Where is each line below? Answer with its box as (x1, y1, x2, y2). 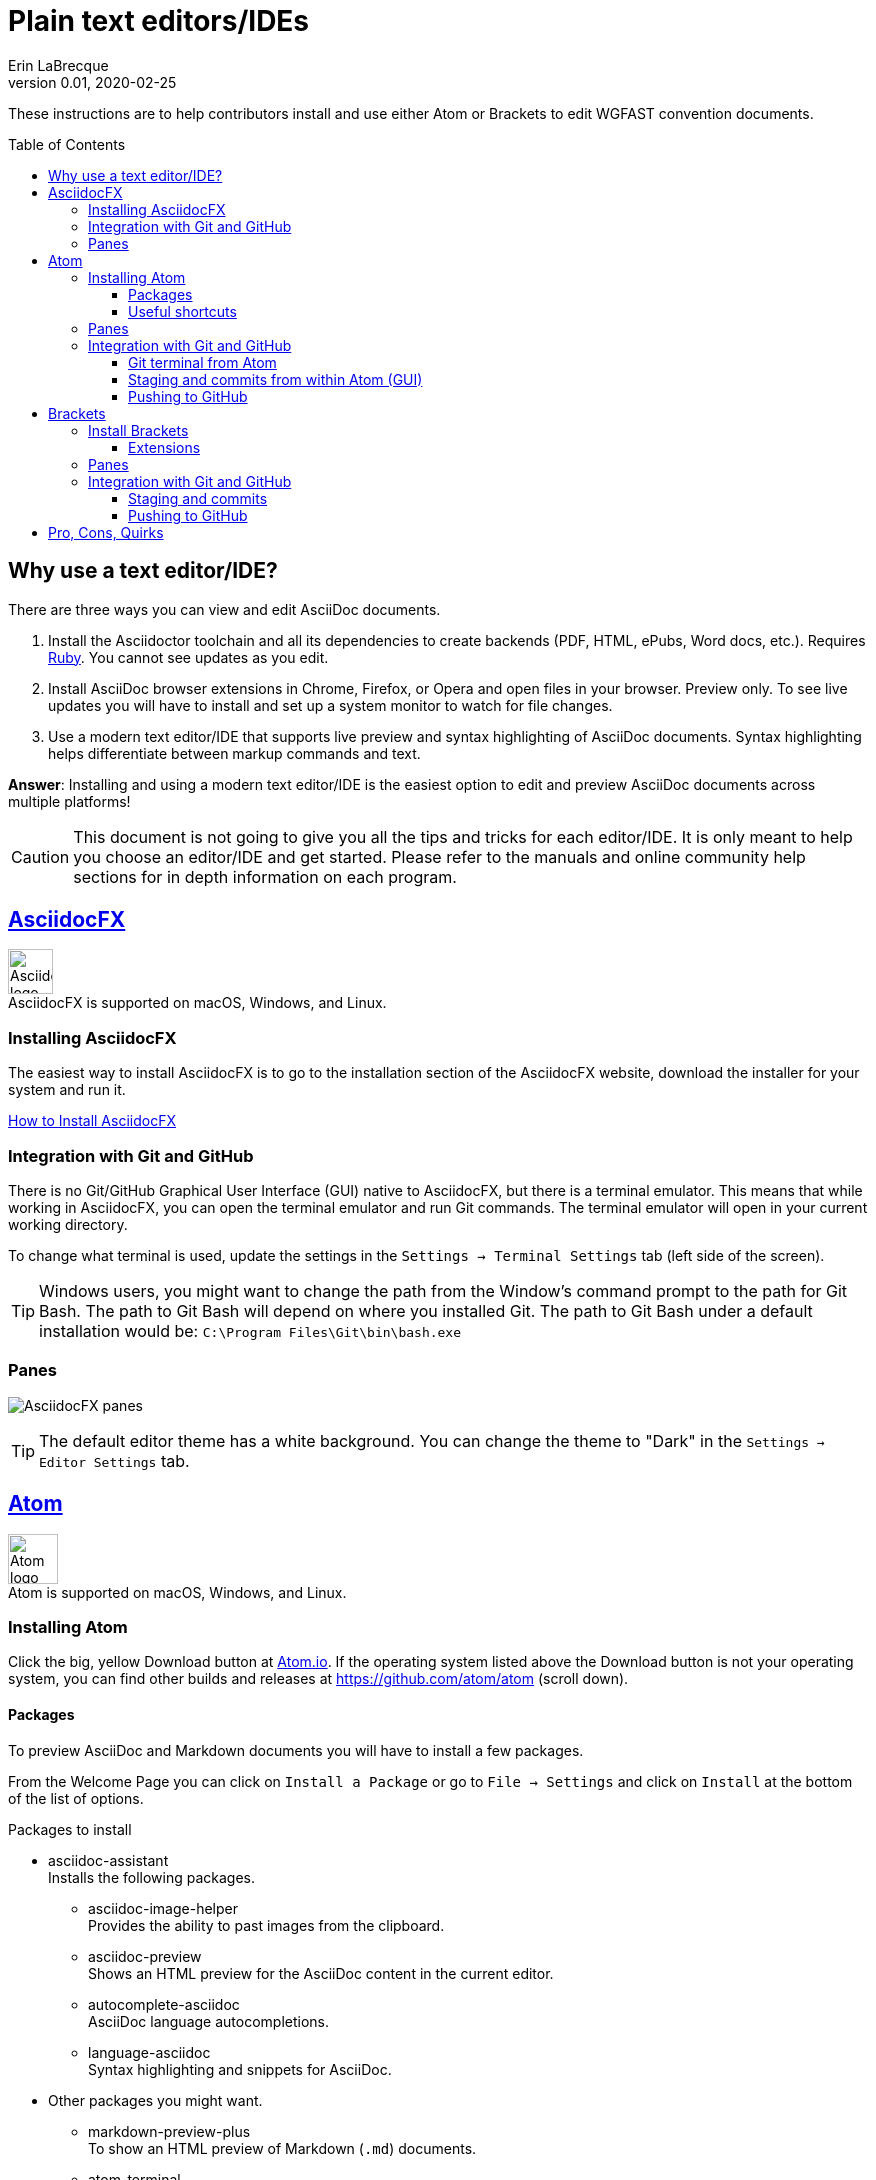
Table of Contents (8, 135, 126, 153)
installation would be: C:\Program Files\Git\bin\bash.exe (39, 1320, 462, 1341)
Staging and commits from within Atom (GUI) (128, 370, 423, 388)
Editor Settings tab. (39, 1450, 190, 1471)
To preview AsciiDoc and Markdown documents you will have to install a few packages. (8, 1741, 584, 1759)
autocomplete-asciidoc (88, 1995, 240, 2013)
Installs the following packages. (48, 1868, 256, 1886)
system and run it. (8, 1081, 126, 1099)
